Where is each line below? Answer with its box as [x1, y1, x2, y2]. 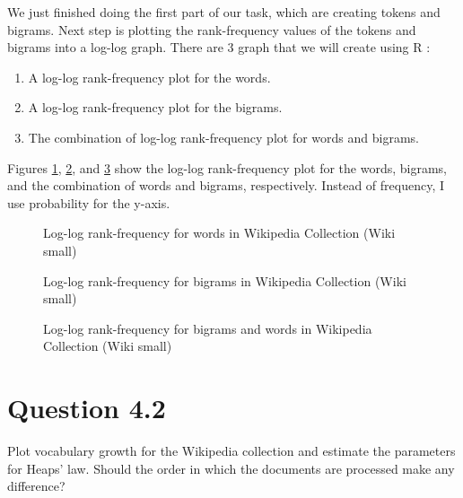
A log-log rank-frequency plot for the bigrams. [28, 98, 283, 117]
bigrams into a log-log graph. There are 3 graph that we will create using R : [7, 38, 431, 57]
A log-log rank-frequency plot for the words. [28, 67, 271, 86]
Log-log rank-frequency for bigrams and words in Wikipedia [43, 319, 372, 337]
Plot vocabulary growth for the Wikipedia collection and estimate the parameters [7, 441, 456, 460]
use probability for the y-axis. [7, 193, 170, 212]
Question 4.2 [7, 389, 166, 426]
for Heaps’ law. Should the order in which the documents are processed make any [7, 459, 455, 477]
